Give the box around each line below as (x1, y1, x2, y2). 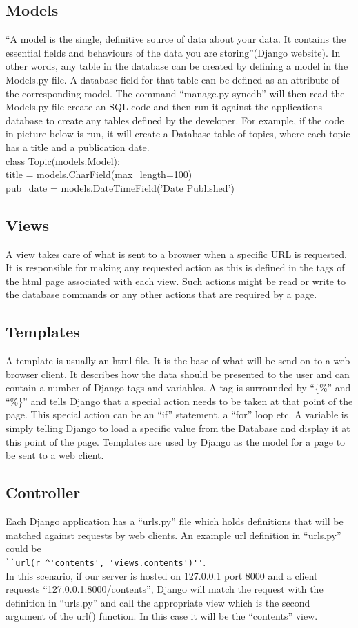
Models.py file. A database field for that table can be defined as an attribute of (6, 72, 340, 86)
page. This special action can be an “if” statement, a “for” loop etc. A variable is (6, 407, 348, 422)
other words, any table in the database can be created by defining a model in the (6, 59, 348, 73)
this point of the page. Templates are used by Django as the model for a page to (6, 434, 346, 449)
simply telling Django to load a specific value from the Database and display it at (6, 421, 350, 435)
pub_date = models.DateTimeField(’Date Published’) (6, 180, 235, 195)
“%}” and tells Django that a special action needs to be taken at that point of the (6, 393, 353, 408)
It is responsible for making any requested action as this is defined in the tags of (6, 260, 345, 275)
